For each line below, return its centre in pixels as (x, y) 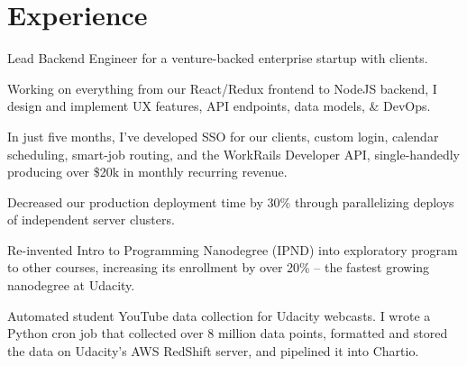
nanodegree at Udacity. (71, 285)
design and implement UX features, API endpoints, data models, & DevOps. (219, 106)
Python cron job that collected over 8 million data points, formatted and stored (228, 333)
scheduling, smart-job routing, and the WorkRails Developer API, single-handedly (233, 154)
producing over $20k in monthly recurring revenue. (147, 172)
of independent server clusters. (91, 220)
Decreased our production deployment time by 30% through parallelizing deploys (231, 201)
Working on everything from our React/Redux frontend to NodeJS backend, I (222, 88)
